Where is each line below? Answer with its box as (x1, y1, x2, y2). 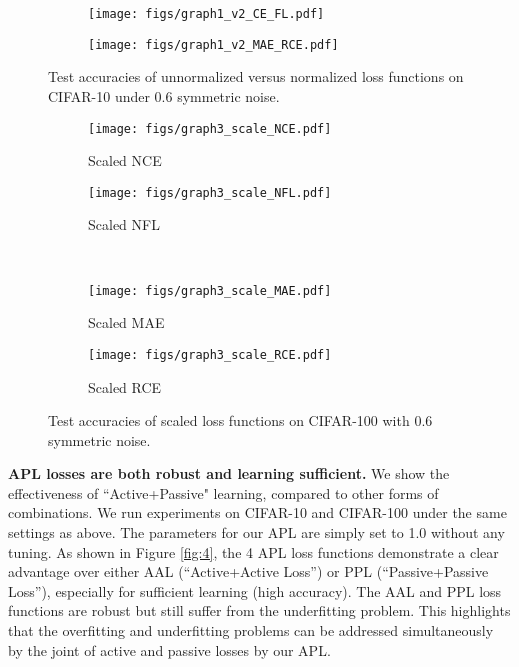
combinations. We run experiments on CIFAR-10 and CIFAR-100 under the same (8, 502, 507, 523)
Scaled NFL (88, 214, 160, 235)
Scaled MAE (88, 312, 165, 333)
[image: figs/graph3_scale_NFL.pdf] (88, 185, 332, 200)
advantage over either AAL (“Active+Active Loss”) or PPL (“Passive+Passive (8, 561, 489, 582)
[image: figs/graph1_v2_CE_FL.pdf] (88, 7, 325, 21)
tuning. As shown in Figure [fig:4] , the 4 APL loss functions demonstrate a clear (8, 541, 499, 562)
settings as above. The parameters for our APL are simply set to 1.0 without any (8, 522, 505, 543)
